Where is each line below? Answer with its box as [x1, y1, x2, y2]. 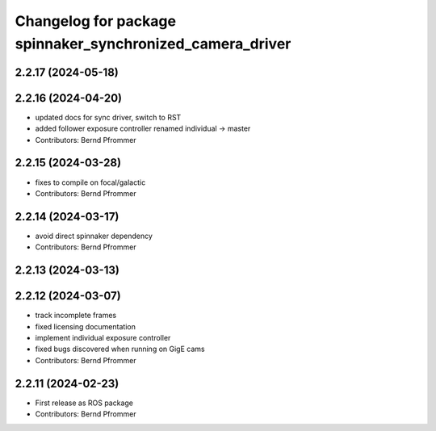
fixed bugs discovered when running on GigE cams [35, 344, 205, 354]
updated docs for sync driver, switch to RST [35, 112, 182, 122]
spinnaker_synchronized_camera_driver [15, 35, 291, 52]
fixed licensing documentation [35, 321, 136, 331]
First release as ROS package [35, 398, 133, 408]
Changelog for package [15, 12, 177, 30]
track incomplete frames [35, 311, 117, 320]
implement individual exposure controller [35, 333, 171, 342]
